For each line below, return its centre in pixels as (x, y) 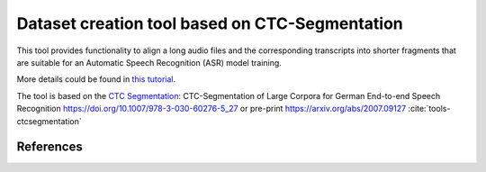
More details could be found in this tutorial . (96, 79)
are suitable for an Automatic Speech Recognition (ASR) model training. (149, 62)
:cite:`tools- (429, 109)
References (49, 147)
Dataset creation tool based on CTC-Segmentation (210, 23)
